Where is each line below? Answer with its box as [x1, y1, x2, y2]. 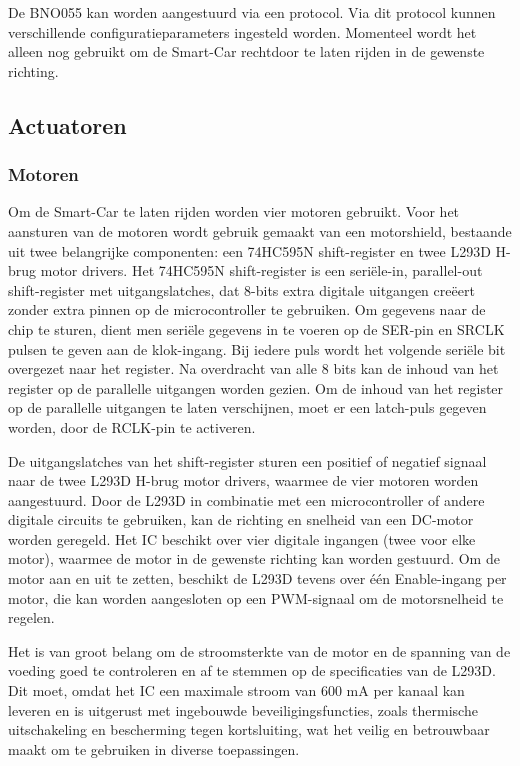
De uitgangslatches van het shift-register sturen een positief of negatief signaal [8, 450, 487, 471]
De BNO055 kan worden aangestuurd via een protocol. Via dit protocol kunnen [8, 2, 496, 22]
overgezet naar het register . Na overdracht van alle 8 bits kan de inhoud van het [8, 358, 499, 379]
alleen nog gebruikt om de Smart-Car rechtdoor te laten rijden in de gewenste [8, 41, 485, 62]
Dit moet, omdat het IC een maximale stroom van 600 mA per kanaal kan [8, 680, 465, 701]
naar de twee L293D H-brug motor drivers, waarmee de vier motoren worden [8, 470, 479, 491]
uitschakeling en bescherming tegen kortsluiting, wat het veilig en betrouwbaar [8, 719, 490, 740]
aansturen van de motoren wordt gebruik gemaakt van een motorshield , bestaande [8, 220, 512, 241]
